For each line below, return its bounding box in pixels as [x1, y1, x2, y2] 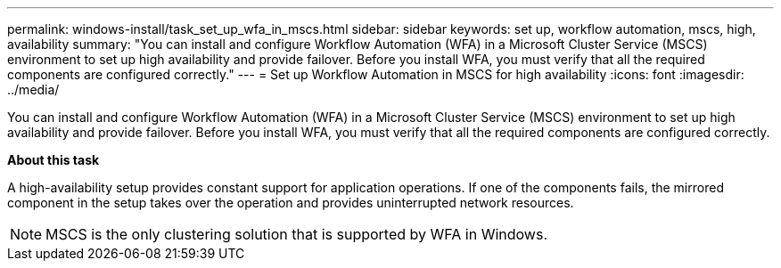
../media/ [7, 82, 60, 97]
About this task [7, 152, 100, 167]
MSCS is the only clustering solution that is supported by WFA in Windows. [45, 225, 547, 243]
